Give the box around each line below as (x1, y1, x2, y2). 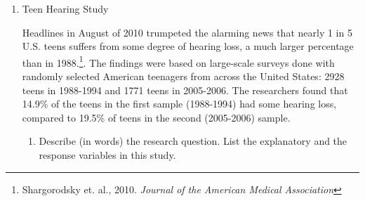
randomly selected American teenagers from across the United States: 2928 (22, 69, 345, 84)
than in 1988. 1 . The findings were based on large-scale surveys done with (22, 53, 335, 70)
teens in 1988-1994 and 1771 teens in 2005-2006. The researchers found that (22, 82, 348, 97)
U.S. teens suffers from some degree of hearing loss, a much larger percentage (22, 39, 354, 53)
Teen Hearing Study (22, 1, 109, 15)
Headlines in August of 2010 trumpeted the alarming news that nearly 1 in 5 (22, 25, 352, 39)
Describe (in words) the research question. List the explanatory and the (39, 134, 347, 148)
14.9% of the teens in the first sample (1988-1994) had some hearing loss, (22, 96, 337, 111)
